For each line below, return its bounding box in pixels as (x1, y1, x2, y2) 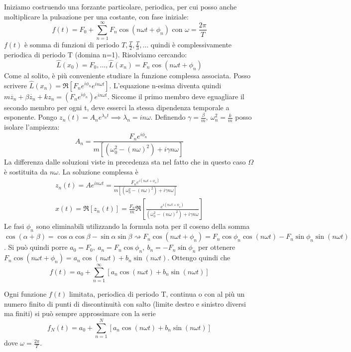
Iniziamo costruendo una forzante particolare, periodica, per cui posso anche (4, 1, 237, 11)
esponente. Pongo (4, 112, 57, 122)
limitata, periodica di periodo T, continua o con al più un (69, 289, 245, 299)
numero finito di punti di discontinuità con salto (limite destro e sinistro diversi (4, 298, 246, 309)
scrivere (4, 80, 27, 90)
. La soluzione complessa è (58, 166, 138, 176)
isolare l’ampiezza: (4, 122, 60, 132)
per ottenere (198, 242, 235, 252)
